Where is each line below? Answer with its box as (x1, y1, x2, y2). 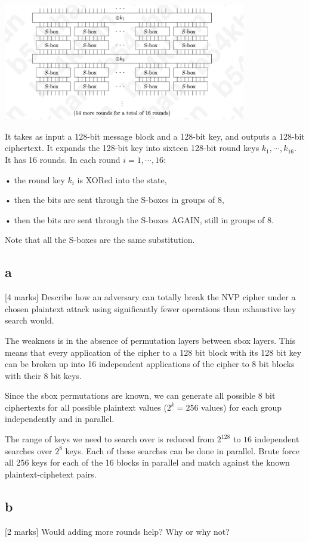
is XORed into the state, (77, 173, 167, 186)
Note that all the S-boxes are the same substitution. (5, 233, 195, 246)
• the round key (5, 173, 65, 186)
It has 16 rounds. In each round (5, 153, 120, 165)
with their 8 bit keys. (5, 369, 82, 381)
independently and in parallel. (5, 412, 115, 425)
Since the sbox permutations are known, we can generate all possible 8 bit (5, 389, 276, 402)
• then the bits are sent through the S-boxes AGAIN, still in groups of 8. (5, 213, 274, 226)
